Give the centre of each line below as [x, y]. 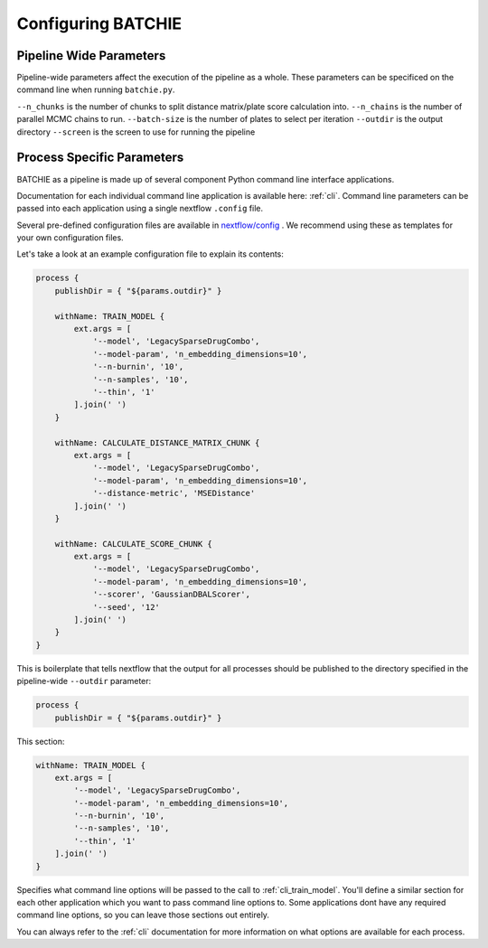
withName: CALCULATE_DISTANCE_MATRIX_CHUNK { [157, 442]
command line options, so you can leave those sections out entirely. [143, 915]
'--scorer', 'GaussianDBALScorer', [171, 595]
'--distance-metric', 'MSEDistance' [174, 493]
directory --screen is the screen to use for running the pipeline [136, 132]
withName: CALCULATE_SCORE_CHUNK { [133, 544]
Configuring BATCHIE [99, 23]
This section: [41, 741]
